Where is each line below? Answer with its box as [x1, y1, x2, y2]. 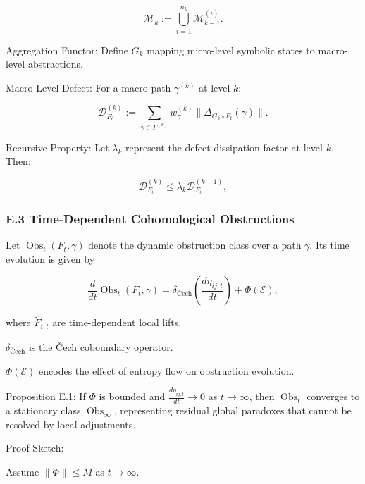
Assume [6, 464, 39, 478]
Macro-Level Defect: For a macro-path [6, 80, 171, 94]
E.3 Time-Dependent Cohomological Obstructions [6, 209, 295, 227]
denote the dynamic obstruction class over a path [88, 237, 302, 252]
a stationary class [6, 403, 81, 418]
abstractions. [27, 56, 83, 71]
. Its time [309, 237, 349, 252]
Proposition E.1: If [6, 389, 86, 404]
